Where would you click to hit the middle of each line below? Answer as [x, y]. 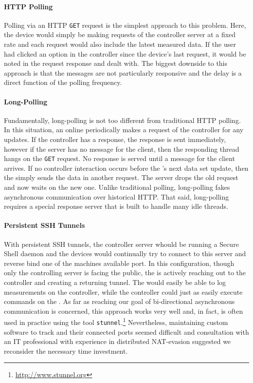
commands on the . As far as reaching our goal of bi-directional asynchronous [119, 301]
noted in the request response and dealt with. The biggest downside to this [116, 63]
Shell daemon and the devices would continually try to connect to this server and [125, 253]
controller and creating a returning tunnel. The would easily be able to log [115, 282]
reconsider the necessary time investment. [66, 351]
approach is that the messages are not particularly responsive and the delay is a [123, 72]
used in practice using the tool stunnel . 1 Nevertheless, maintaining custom [116, 322]
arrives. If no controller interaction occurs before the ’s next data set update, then [126, 168]
